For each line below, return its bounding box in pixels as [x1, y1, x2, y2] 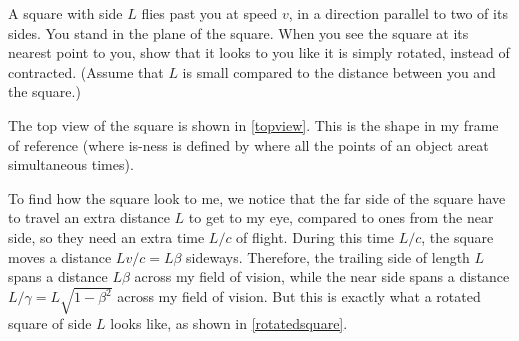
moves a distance [8, 246, 112, 267]
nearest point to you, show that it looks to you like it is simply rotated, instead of [8, 42, 510, 63]
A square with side [8, 3, 123, 23]
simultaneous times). [8, 154, 134, 175]
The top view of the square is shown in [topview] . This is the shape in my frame [8, 114, 499, 135]
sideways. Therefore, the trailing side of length [186, 246, 470, 267]
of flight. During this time [236, 226, 394, 247]
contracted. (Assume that [8, 61, 164, 82]
